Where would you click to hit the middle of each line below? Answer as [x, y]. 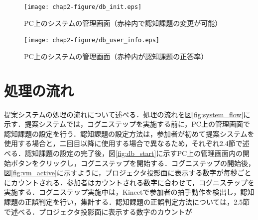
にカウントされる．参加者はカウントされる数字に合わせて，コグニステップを [129, 182]
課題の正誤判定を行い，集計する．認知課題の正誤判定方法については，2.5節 [127, 201]
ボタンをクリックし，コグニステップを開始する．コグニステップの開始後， [133, 163]
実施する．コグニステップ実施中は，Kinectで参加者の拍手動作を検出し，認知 [129, 192]
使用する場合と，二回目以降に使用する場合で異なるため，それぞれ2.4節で [123, 143]
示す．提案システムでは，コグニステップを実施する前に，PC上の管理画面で [127, 124]
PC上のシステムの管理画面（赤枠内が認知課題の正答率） [116, 56]
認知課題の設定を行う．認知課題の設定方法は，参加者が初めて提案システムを [129, 133]
